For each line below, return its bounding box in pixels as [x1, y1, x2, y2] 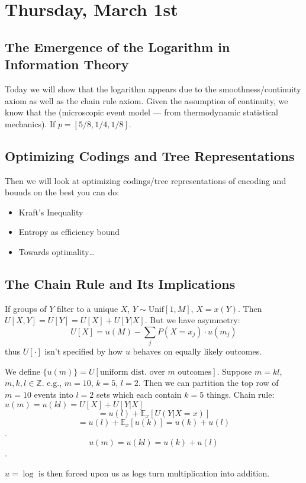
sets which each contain [96, 388, 182, 401]
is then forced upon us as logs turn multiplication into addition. [38, 466, 270, 479]
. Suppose [217, 365, 252, 377]
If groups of [5, 302, 47, 314]
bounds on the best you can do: [5, 186, 120, 198]
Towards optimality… [18, 245, 95, 257]
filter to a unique [56, 302, 118, 314]
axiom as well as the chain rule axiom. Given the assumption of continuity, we [5, 94, 288, 107]
